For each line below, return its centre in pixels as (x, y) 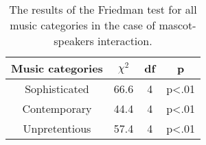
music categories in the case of (83, 25)
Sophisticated (57, 89)
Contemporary (57, 108)
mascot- (178, 25)
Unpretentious (57, 128)
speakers (74, 41)
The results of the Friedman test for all (103, 9)
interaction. (125, 41)
